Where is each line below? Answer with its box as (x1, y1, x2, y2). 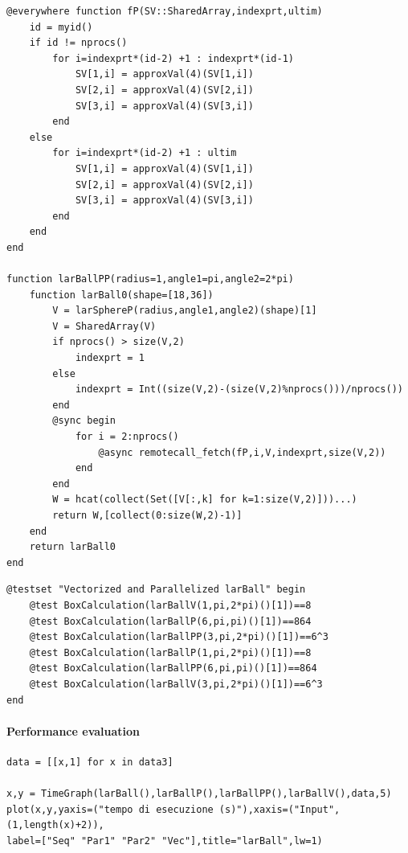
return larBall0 (29, 541, 116, 553)
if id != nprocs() (29, 37, 128, 49)
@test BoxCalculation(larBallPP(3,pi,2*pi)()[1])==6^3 (29, 631, 328, 643)
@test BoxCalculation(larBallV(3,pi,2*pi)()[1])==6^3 (29, 678, 323, 690)
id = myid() (29, 21, 93, 33)
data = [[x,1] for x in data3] (6, 756, 173, 768)
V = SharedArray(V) (52, 320, 157, 332)
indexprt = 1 (75, 352, 145, 364)
